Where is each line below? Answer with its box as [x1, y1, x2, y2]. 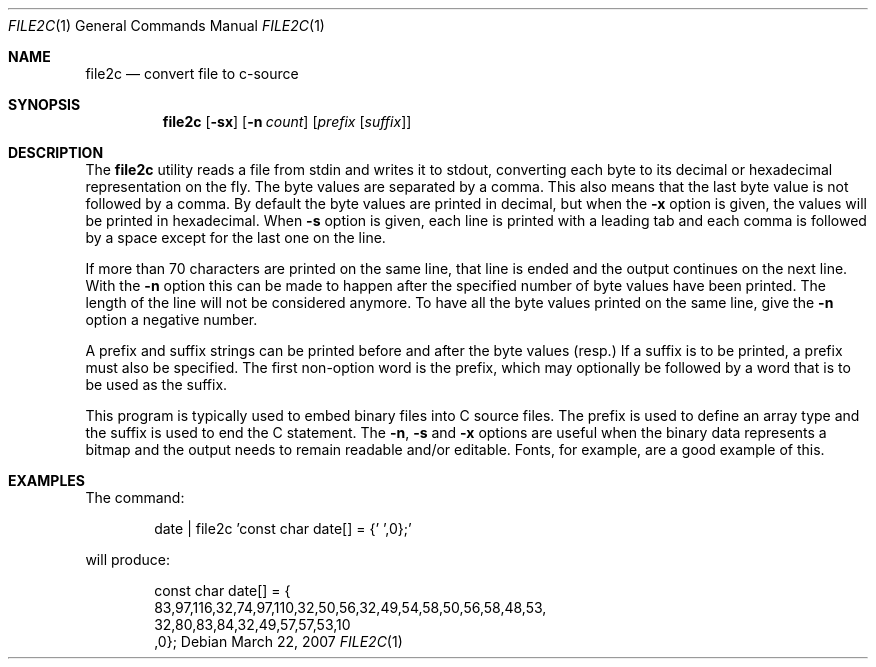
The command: [85, 489, 185, 506]
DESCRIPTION [8, 144, 104, 161]
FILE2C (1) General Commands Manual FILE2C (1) [8, 17, 325, 34]
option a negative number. [85, 311, 258, 328]
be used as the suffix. [85, 376, 228, 393]
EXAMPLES [8, 472, 85, 489]
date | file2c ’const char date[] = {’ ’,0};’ [154, 520, 412, 537]
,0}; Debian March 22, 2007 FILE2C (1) [154, 633, 403, 650]
